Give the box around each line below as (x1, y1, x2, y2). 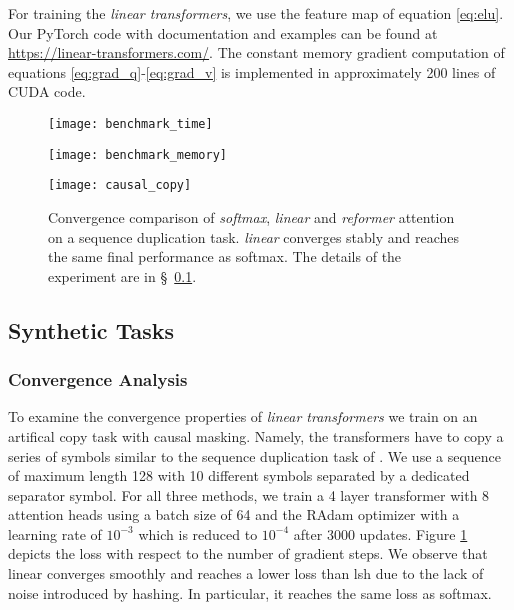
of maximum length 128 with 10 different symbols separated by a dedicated (8, 465, 470, 486)
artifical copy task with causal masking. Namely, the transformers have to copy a (8, 425, 504, 446)
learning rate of (8, 523, 102, 544)
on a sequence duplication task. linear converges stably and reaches (48, 226, 460, 247)
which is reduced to (138, 523, 258, 544)
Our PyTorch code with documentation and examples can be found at (8, 22, 438, 43)
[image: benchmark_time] (48, 116, 213, 131)
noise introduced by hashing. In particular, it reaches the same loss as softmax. (8, 582, 492, 603)
